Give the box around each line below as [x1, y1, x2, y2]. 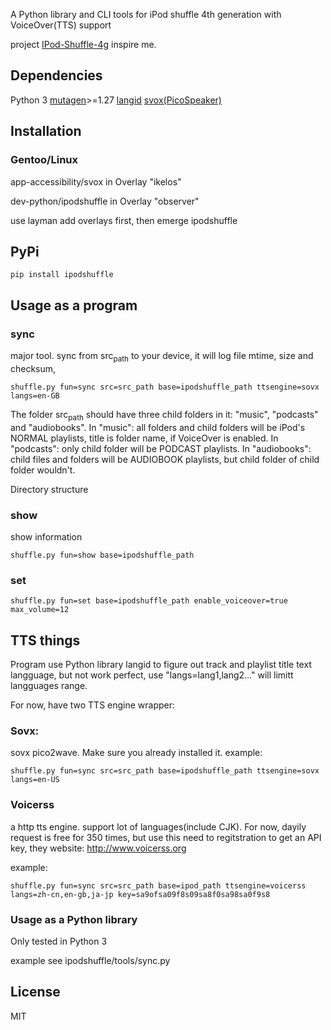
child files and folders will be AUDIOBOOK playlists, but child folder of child [10, 453, 320, 465]
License [10, 984, 61, 1001]
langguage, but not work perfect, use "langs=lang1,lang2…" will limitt [10, 669, 294, 681]
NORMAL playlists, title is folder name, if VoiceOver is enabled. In [10, 432, 279, 444]
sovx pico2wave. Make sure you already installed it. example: [10, 747, 263, 759]
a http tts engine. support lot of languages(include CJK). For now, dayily [10, 820, 307, 833]
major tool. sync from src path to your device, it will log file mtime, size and [10, 350, 314, 364]
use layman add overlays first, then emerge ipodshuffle [10, 214, 238, 226]
